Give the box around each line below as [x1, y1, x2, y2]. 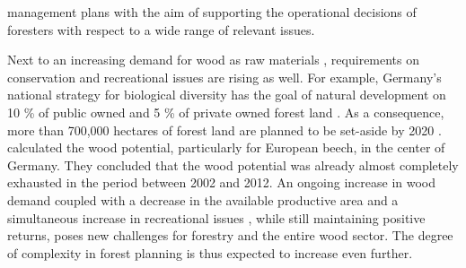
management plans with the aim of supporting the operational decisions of [7, 3, 417, 21]
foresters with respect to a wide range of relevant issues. [7, 20, 315, 39]
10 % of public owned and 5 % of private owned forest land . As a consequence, [7, 102, 444, 121]
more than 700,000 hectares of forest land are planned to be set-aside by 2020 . [7, 120, 442, 139]
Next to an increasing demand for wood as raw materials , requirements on [7, 50, 420, 69]
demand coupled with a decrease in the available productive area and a [7, 190, 399, 209]
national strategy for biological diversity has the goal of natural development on [7, 85, 446, 104]
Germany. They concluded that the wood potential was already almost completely [7, 155, 459, 174]
